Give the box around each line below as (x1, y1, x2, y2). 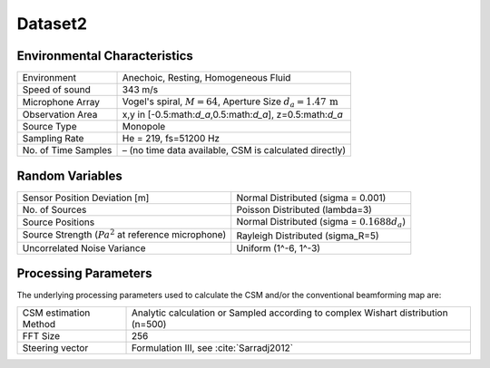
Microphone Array (22, 96, 100, 109)
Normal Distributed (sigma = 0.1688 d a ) (236, 215, 407, 230)
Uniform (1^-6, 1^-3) (236, 241, 321, 254)
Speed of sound (22, 83, 91, 96)
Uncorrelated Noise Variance (22, 241, 146, 254)
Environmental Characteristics (16, 48, 194, 63)
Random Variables (16, 168, 122, 183)
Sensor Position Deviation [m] (22, 191, 150, 204)
